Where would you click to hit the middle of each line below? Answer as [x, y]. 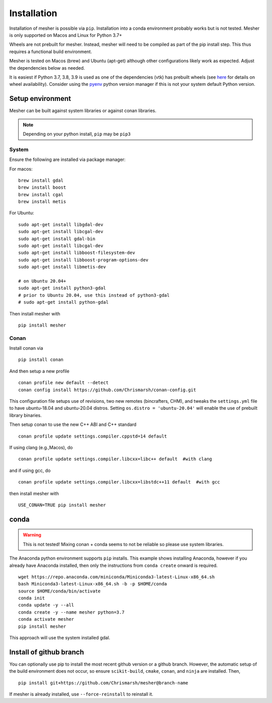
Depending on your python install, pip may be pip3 [77, 134]
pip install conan [41, 360]
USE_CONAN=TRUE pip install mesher [62, 505]
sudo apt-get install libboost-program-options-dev [83, 260]
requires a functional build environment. [51, 51]
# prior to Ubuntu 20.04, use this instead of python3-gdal [94, 295]
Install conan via [26, 348]
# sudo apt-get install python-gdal [63, 302]
